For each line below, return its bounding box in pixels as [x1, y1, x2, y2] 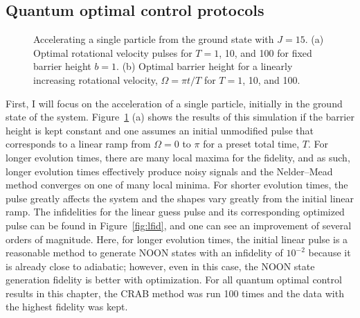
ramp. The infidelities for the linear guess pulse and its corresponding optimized [6, 204, 345, 219]
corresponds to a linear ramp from [6, 136, 151, 151]
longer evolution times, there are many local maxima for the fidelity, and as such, [6, 150, 350, 164]
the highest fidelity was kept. [6, 299, 128, 314]
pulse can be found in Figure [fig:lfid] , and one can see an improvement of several [6, 218, 352, 232]
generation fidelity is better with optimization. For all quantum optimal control [6, 272, 342, 287]
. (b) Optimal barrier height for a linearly [116, 59, 293, 73]
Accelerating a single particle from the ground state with [33, 32, 274, 46]
